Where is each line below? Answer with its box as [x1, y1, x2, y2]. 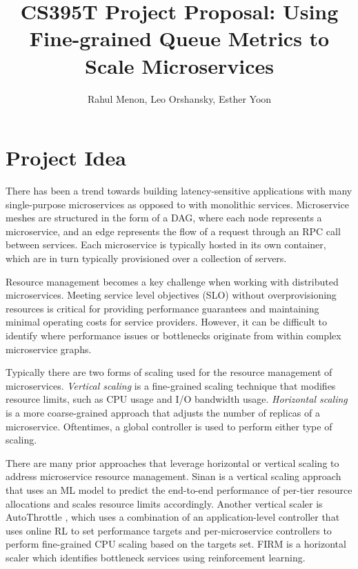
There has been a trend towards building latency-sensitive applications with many [6, 183, 352, 198]
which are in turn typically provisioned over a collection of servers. [6, 251, 287, 265]
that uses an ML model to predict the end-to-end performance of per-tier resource [6, 482, 352, 497]
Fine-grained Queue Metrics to [29, 24, 330, 52]
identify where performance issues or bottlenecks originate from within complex [6, 328, 341, 342]
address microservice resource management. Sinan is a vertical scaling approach [6, 469, 341, 483]
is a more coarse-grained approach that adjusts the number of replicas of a [6, 405, 320, 419]
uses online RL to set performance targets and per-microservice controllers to [6, 523, 332, 537]
